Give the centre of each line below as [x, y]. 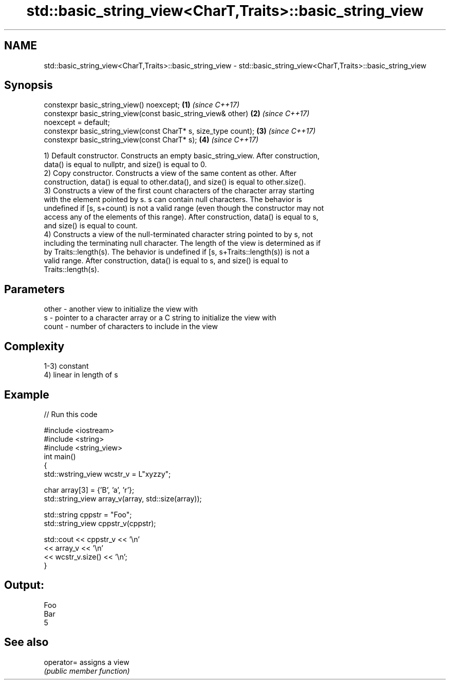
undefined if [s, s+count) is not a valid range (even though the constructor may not [184, 208]
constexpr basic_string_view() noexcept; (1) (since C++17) [142, 105]
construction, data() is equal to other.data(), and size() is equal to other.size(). [175, 182]
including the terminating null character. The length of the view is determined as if [182, 243]
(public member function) [87, 671]
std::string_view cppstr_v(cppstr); [100, 523]
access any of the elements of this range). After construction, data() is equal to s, [181, 217]
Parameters [34, 289]
